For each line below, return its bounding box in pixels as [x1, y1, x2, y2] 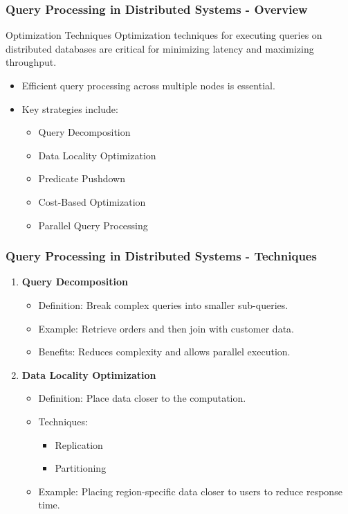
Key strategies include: [21, 101, 118, 116]
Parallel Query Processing [38, 218, 148, 232]
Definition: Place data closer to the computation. [38, 391, 246, 405]
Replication [55, 437, 103, 452]
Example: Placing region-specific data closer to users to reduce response [38, 484, 342, 498]
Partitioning [55, 461, 107, 475]
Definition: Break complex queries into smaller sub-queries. [38, 297, 289, 312]
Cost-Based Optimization [38, 194, 146, 209]
